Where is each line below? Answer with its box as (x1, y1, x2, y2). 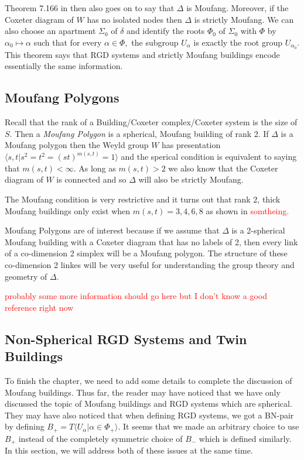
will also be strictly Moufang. (138, 173, 244, 186)
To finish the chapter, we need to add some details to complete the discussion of (5, 374, 292, 386)
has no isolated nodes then (87, 13, 182, 25)
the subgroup (131, 36, 179, 48)
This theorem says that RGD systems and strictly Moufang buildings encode (5, 48, 280, 60)
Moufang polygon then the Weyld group (5, 139, 149, 151)
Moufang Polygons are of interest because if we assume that (5, 224, 220, 236)
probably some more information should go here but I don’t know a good (5, 290, 267, 302)
